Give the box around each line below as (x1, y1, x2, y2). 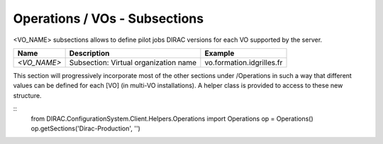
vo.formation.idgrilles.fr (204, 57, 283, 67)
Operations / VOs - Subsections (13, 11, 204, 26)
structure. (13, 91, 42, 99)
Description (69, 48, 110, 58)
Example (204, 48, 235, 58)
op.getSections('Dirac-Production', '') (30, 124, 141, 133)
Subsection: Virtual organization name (69, 57, 197, 67)
